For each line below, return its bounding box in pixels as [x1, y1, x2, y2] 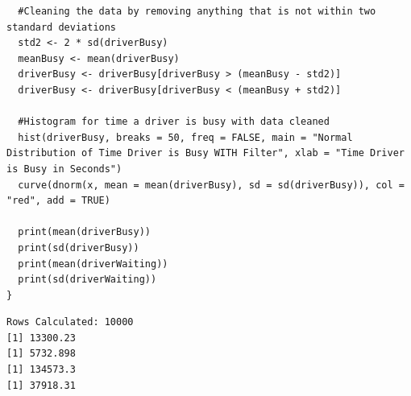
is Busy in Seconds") [6, 163, 122, 175]
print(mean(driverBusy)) [18, 226, 151, 238]
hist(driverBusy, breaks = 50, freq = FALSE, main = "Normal [18, 131, 353, 143]
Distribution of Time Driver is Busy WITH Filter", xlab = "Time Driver [6, 147, 405, 159]
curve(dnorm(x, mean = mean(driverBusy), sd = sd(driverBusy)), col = [18, 179, 405, 191]
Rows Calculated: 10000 [6, 316, 134, 328]
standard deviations [6, 21, 117, 33]
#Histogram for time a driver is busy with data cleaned [18, 116, 330, 128]
